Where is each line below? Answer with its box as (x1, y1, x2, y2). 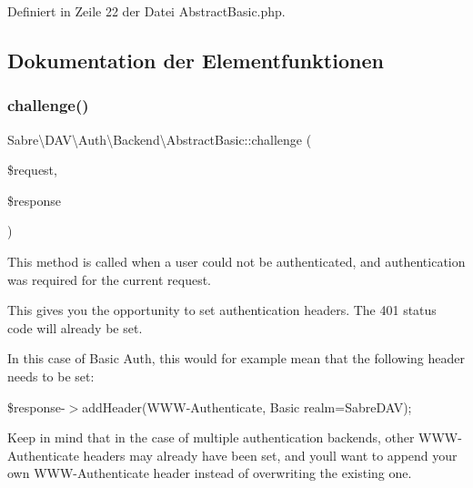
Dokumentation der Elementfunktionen (7, 46, 384, 74)
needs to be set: (7, 366, 95, 385)
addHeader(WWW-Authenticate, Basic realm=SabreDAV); (82, 397, 412, 416)
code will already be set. (7, 318, 143, 337)
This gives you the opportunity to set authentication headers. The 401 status (7, 300, 437, 320)
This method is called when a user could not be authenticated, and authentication (7, 251, 466, 270)
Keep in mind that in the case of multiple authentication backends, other (7, 428, 415, 447)
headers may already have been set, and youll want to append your (83, 445, 458, 464)
